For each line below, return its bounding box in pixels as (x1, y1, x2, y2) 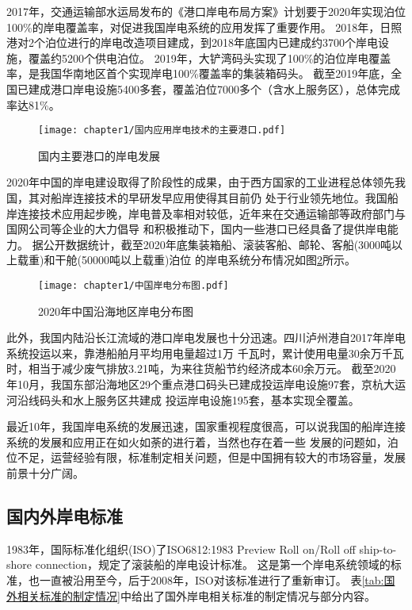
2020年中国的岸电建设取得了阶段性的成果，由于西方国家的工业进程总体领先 (6, 174, 395, 190)
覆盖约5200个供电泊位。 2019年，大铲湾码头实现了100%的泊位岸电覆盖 (28, 49, 391, 66)
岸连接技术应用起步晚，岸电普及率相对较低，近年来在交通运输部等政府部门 (6, 205, 395, 221)
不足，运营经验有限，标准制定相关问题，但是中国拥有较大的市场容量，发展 (17, 449, 406, 466)
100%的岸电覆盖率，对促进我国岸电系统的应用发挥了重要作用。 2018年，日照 (6, 18, 402, 35)
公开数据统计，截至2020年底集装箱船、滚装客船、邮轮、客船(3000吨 (43, 236, 392, 252)
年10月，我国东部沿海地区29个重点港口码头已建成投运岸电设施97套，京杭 (6, 376, 383, 392)
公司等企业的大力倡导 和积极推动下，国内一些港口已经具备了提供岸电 (28, 221, 387, 237)
